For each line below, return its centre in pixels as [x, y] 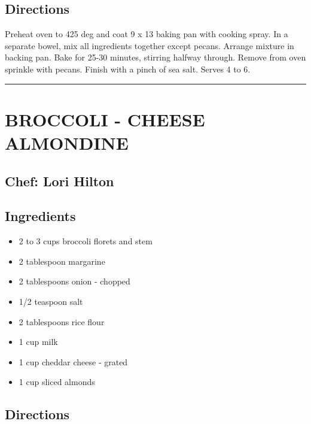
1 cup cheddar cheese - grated [73, 361]
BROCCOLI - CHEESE [105, 119]
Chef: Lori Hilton [60, 181]
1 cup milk [38, 342]
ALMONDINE [67, 142]
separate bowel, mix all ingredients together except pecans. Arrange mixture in [150, 45]
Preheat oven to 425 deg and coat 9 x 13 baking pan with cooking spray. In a [147, 34]
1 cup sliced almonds [57, 382]
